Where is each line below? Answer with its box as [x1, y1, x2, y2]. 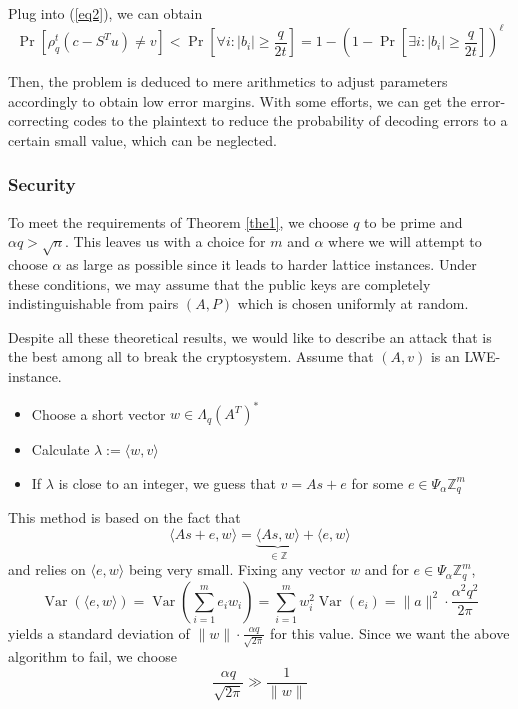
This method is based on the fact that [8, 507, 241, 528]
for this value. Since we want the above [270, 622, 510, 643]
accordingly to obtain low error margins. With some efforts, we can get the [8, 90, 467, 111]
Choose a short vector [31, 403, 166, 424]
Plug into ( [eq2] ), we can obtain [8, 3, 203, 23]
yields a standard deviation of [8, 622, 190, 643]
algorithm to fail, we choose [8, 646, 177, 667]
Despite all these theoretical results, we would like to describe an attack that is [8, 326, 492, 347]
